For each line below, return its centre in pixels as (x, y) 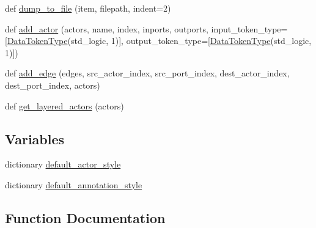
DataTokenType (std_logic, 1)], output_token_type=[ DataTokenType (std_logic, (159, 41)
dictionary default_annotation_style (74, 184)
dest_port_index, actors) (53, 85)
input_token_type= (249, 28)
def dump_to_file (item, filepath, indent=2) (88, 8)
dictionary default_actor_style (63, 164)
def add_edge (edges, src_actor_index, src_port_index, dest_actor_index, (147, 73)
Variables (35, 138)
